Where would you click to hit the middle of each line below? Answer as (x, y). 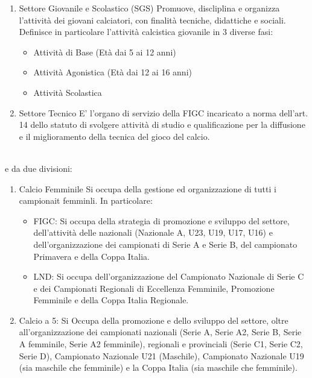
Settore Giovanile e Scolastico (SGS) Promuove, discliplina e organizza (149, 8)
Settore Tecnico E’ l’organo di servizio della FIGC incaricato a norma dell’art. (164, 112)
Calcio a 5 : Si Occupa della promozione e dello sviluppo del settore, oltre (154, 320)
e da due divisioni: (39, 168)
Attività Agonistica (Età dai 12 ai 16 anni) (113, 72)
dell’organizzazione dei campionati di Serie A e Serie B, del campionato (165, 244)
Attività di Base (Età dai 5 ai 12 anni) (105, 52)
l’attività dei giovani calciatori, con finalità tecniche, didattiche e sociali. (152, 20)
